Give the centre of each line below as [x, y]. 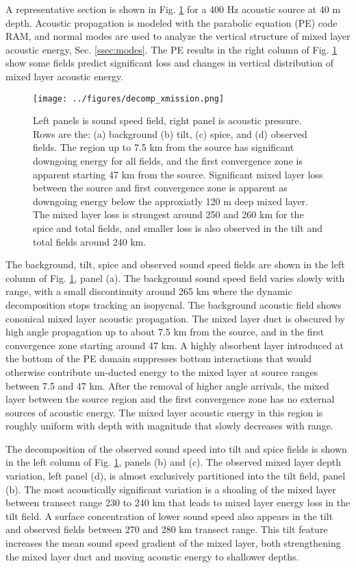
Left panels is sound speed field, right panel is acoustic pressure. [167, 120]
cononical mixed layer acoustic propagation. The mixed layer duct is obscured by [175, 318]
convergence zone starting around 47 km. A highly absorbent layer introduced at [175, 345]
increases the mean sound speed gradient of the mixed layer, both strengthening [173, 543]
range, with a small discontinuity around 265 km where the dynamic [149, 291]
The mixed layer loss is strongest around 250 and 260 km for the [168, 214]
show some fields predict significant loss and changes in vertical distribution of [170, 63]
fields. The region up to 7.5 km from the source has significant [164, 147]
